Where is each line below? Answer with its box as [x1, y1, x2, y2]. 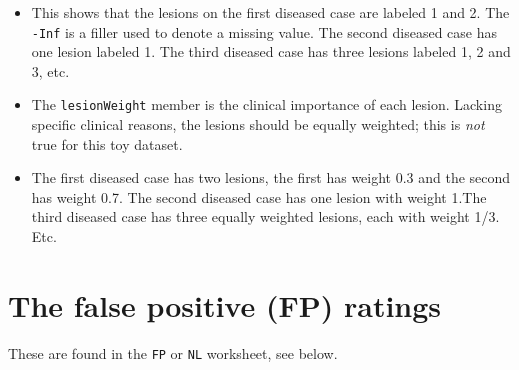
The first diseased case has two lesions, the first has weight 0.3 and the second [31, 167, 511, 188]
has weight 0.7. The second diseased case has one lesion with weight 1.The [31, 186, 487, 207]
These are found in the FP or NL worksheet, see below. [8, 342, 338, 363]
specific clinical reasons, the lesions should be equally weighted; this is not [31, 114, 485, 135]
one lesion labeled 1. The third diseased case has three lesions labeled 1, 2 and [31, 41, 511, 62]
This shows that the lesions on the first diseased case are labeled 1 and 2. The [31, 2, 510, 22]
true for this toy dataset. [31, 133, 183, 154]
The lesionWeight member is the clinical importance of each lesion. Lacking [31, 94, 502, 115]
